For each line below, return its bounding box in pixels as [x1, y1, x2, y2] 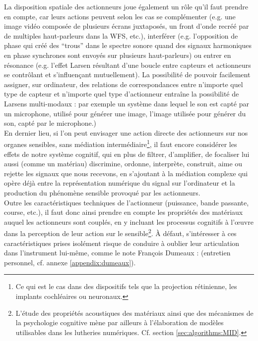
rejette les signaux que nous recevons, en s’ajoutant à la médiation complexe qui [4, 168, 248, 178]
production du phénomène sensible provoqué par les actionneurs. [4, 187, 200, 197]
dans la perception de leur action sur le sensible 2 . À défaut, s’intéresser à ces [4, 227, 237, 238]
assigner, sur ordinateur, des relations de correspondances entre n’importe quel [4, 79, 243, 89]
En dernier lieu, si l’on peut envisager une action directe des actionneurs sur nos [4, 127, 248, 138]
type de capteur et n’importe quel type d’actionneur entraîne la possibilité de [4, 89, 239, 99]
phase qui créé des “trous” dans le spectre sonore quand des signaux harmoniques [4, 40, 252, 50]
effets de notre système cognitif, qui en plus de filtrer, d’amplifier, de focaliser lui [4, 148, 250, 159]
